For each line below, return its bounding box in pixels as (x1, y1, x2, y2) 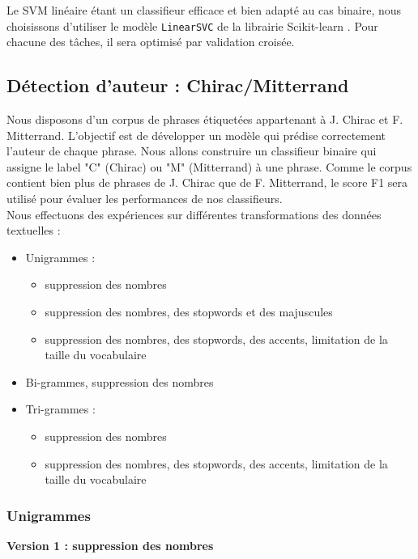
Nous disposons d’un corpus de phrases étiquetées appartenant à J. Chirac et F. (6, 111, 403, 128)
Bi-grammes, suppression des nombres (25, 373, 214, 390)
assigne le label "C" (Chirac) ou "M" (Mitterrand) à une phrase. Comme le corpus (6, 158, 412, 175)
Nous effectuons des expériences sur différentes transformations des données (6, 205, 382, 222)
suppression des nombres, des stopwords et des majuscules (45, 303, 333, 320)
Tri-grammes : (25, 400, 96, 417)
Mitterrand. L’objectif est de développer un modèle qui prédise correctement (6, 126, 386, 143)
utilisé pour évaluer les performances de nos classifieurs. (6, 190, 283, 207)
